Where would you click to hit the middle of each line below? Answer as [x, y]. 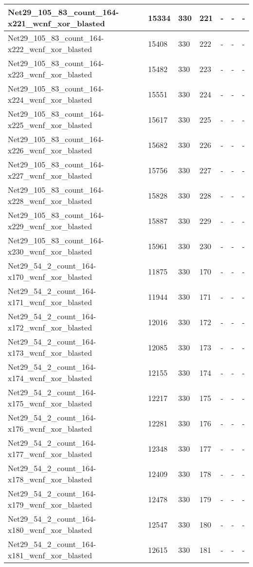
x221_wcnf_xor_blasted [56, 23]
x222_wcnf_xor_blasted [50, 49]
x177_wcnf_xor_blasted [50, 454]
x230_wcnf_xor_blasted [50, 251]
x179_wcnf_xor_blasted [50, 504]
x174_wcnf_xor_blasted [50, 378]
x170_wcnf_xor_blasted [50, 277]
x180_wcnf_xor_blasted [50, 530]
